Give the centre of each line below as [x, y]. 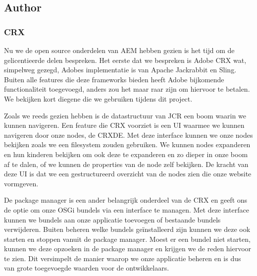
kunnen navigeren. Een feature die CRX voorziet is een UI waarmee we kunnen [124, 125]
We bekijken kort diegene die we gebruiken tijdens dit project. [98, 98]
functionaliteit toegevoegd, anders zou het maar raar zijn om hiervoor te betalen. [127, 89]
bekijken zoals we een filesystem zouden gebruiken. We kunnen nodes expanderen [127, 144]
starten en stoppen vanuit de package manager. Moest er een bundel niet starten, [127, 239]
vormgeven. [21, 183]
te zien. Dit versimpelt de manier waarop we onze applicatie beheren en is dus [123, 258]
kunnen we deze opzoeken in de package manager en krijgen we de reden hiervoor [128, 248]
